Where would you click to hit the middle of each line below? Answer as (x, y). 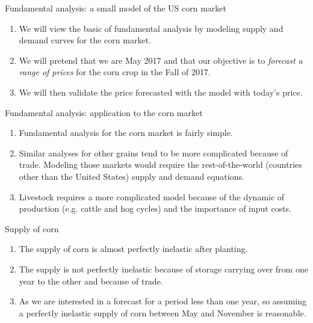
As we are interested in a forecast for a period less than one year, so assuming (163, 301)
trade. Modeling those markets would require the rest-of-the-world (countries (160, 165)
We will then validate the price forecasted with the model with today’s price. (161, 92)
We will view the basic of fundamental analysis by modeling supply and (151, 28)
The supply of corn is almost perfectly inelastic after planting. (133, 249)
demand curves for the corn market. (85, 40)
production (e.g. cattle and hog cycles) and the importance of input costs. (155, 208)
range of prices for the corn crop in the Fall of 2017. (115, 72)
